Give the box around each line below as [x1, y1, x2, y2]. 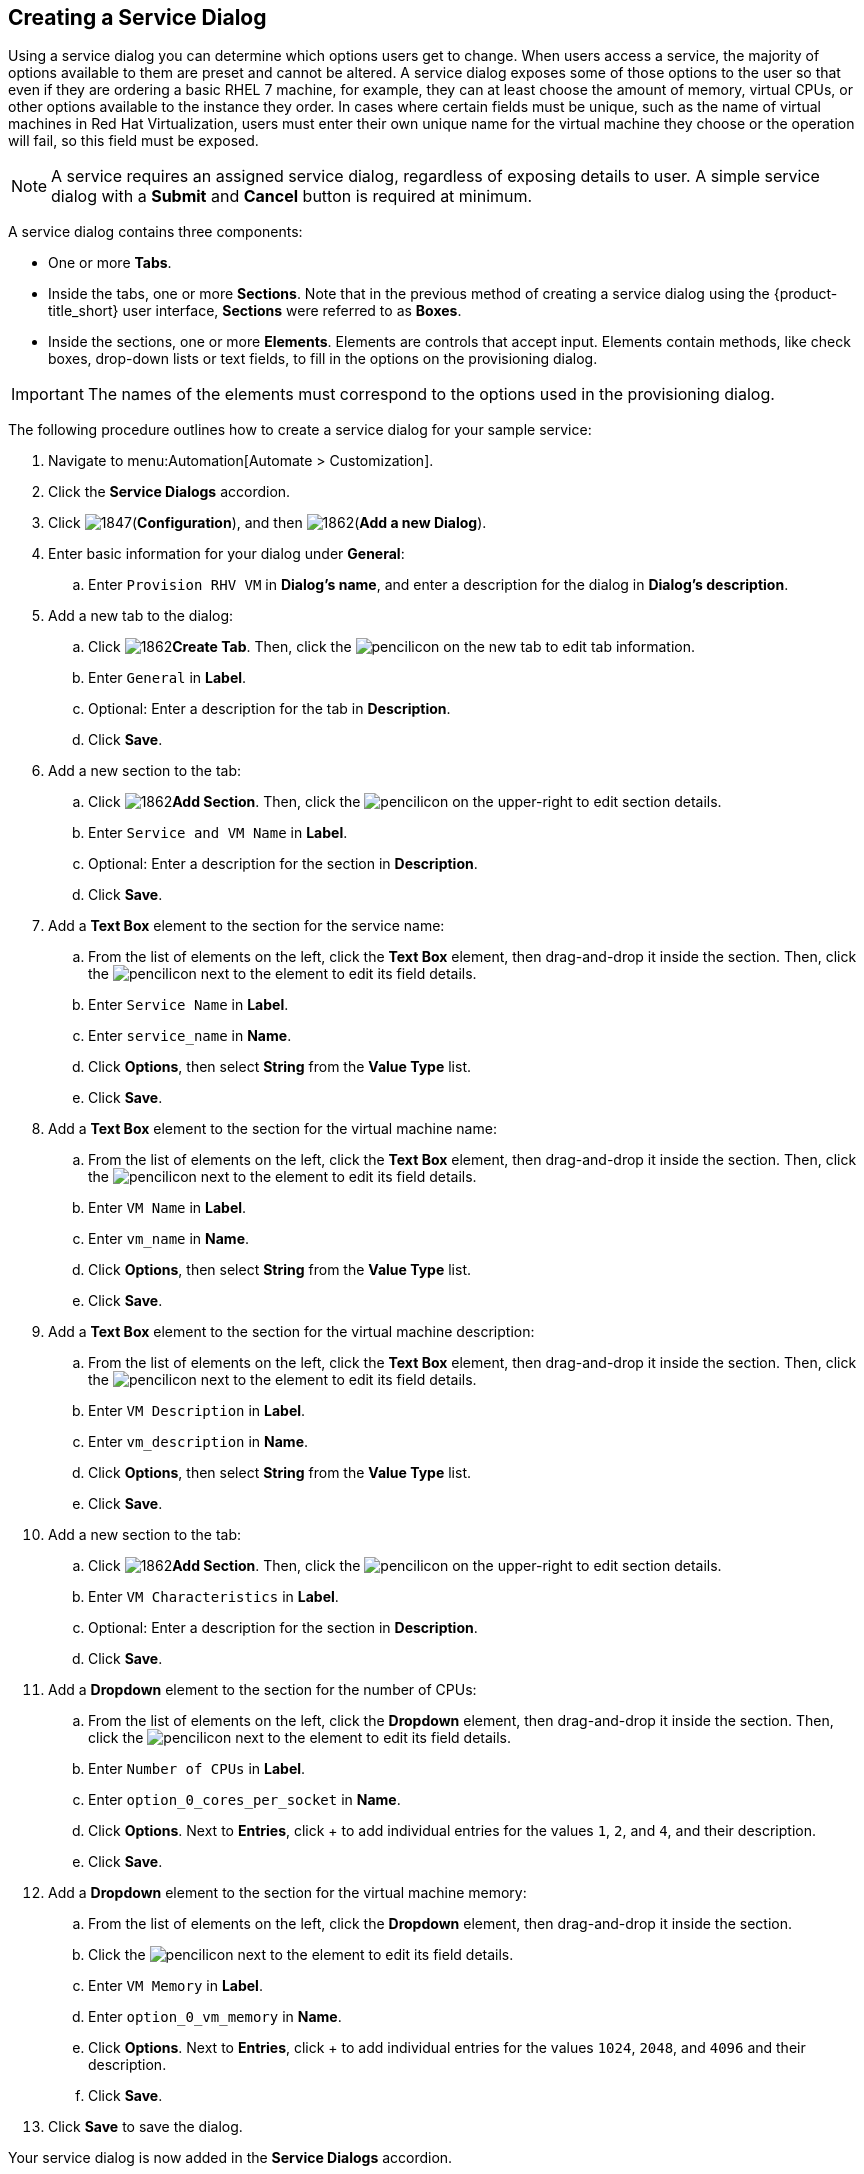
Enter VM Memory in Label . [88, 1977, 263, 1995]
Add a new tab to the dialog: [48, 607, 234, 625]
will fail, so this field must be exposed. [8, 132, 259, 150]
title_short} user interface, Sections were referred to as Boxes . [48, 302, 462, 320]
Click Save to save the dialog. [48, 2118, 243, 2136]
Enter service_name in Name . [88, 1027, 292, 1045]
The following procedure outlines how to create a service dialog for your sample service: [8, 421, 592, 439]
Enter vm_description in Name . [88, 1433, 309, 1451]
